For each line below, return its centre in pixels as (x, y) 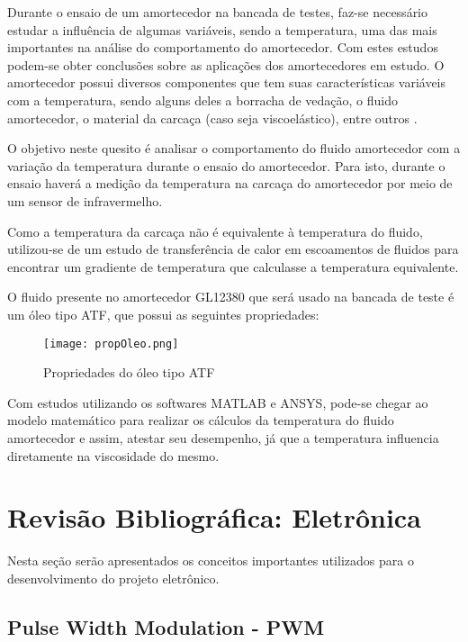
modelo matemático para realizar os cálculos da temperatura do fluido (201, 420)
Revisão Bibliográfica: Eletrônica (214, 517)
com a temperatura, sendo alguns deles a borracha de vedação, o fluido (202, 99)
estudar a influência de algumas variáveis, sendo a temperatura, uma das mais (222, 29)
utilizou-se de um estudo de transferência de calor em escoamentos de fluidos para (233, 249)
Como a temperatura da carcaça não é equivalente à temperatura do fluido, (215, 231)
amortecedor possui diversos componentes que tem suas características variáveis (227, 82)
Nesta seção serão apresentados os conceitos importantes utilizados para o (211, 561)
